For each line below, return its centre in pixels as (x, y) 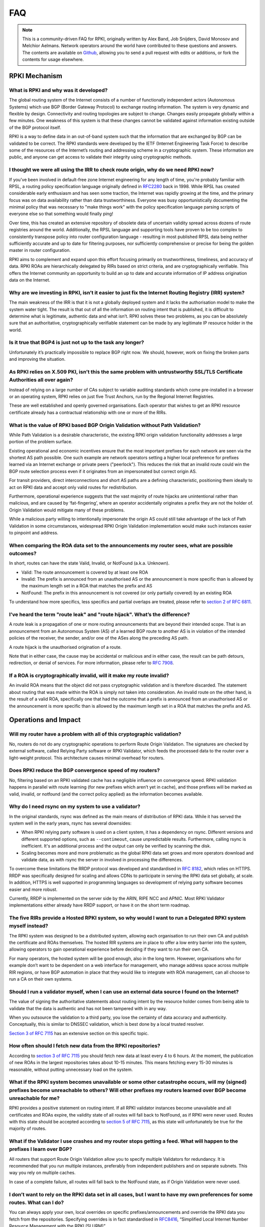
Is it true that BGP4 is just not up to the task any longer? (77, 343)
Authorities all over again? (41, 380)
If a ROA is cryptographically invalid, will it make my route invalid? (89, 676)
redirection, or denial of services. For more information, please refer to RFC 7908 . (92, 663)
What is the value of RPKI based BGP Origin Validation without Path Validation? (105, 425)
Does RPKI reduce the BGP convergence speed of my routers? (84, 771)
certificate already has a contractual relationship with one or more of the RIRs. (88, 412)
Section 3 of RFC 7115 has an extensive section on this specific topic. (79, 1033)
